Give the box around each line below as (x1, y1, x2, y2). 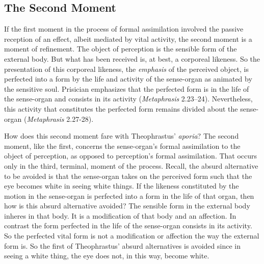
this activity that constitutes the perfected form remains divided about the (4, 103, 238, 114)
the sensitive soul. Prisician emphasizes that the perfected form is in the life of (4, 83, 249, 94)
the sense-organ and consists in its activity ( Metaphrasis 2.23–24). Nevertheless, (4, 93, 253, 104)
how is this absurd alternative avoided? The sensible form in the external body (4, 200, 250, 211)
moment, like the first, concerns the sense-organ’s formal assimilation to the (4, 140, 241, 151)
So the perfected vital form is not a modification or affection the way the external (4, 230, 259, 241)
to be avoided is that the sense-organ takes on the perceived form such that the (4, 170, 252, 181)
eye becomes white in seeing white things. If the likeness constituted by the (4, 180, 239, 191)
